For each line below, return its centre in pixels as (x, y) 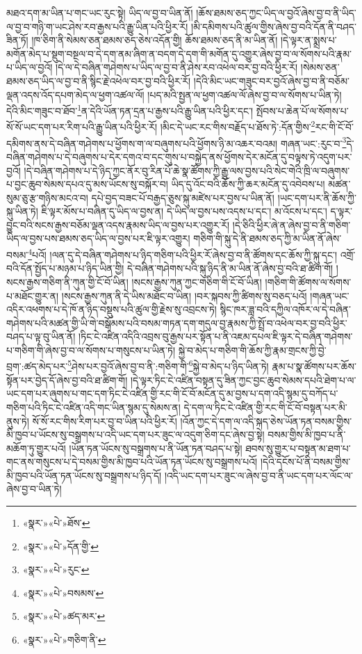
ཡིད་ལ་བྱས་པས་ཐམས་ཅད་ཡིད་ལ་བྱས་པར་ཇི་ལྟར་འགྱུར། (98, 238)
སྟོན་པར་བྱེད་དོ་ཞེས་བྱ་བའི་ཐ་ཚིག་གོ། (67, 380)
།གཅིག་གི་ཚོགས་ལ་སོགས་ (308, 281)
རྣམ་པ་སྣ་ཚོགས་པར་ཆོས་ (314, 366)
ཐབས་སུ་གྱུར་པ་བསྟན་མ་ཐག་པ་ (298, 448)
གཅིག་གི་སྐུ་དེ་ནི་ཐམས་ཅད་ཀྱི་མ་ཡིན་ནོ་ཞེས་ (268, 238)
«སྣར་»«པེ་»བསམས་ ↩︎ (63, 592)
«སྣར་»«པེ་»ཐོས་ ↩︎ (56, 523)
